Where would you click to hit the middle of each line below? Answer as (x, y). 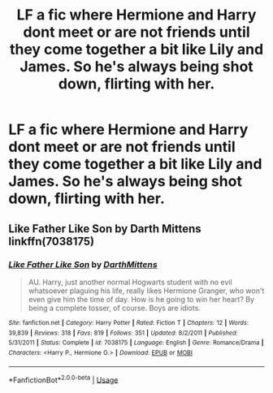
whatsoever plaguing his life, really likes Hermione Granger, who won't (146, 291)
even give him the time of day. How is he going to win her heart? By (141, 299)
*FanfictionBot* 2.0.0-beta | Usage (63, 379)
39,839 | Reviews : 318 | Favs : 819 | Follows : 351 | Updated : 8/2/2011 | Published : (123, 333)
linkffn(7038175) (52, 241)
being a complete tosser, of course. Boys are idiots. (115, 308)
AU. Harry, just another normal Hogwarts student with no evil (130, 282)
